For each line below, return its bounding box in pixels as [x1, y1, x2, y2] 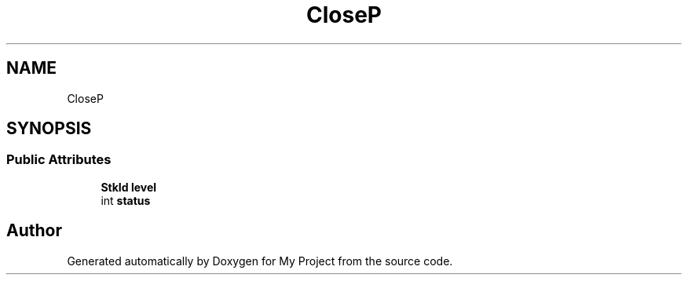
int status [101, 193, 151, 207]
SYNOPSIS [6, 119, 92, 139]
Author [6, 221, 62, 241]
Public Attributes [6, 151, 112, 168]
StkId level [101, 180, 157, 194]
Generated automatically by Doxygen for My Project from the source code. [67, 254, 453, 268]
